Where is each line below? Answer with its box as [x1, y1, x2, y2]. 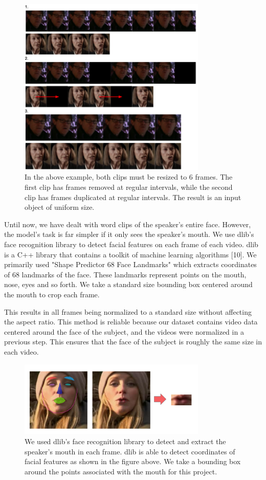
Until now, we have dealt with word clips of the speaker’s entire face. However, [4, 219, 251, 229]
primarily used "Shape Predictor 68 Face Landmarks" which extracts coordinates [4, 259, 257, 270]
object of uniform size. [25, 202, 95, 212]
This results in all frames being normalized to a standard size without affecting [4, 306, 252, 317]
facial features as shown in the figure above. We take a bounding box [25, 456, 241, 467]
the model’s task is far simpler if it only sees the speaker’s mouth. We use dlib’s [4, 229, 254, 239]
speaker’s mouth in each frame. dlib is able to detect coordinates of [25, 446, 235, 456]
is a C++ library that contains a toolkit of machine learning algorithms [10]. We [4, 249, 257, 259]
